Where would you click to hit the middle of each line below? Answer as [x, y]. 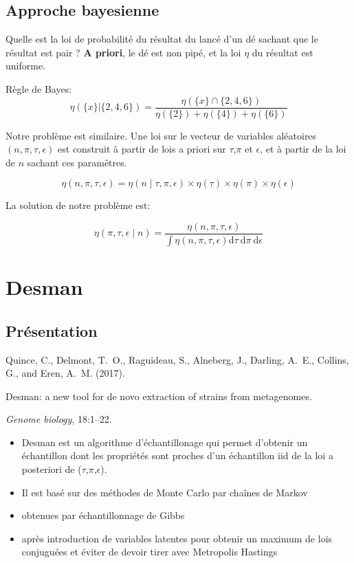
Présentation [52, 330]
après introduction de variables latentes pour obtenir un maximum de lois [177, 538]
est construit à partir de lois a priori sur [142, 149]
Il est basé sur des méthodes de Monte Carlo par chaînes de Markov [165, 492]
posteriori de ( [52, 469]
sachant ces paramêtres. [77, 162]
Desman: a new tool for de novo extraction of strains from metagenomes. [159, 396]
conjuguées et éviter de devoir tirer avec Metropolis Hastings [150, 552]
